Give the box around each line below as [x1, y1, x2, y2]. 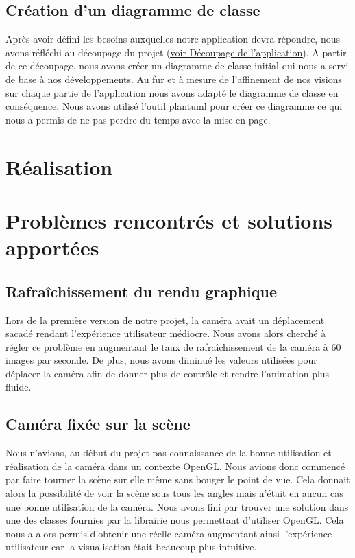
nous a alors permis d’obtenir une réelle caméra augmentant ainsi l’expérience [5, 526, 332, 540]
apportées [5, 233, 99, 261]
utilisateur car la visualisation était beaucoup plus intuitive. [5, 539, 257, 554]
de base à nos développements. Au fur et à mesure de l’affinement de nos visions [5, 71, 342, 86]
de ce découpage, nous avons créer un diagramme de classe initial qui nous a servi [5, 58, 349, 73]
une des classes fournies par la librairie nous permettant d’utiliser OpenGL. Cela [5, 513, 344, 527]
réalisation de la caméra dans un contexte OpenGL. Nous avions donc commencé [5, 458, 345, 473]
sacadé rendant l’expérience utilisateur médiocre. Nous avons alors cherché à [5, 326, 326, 340]
